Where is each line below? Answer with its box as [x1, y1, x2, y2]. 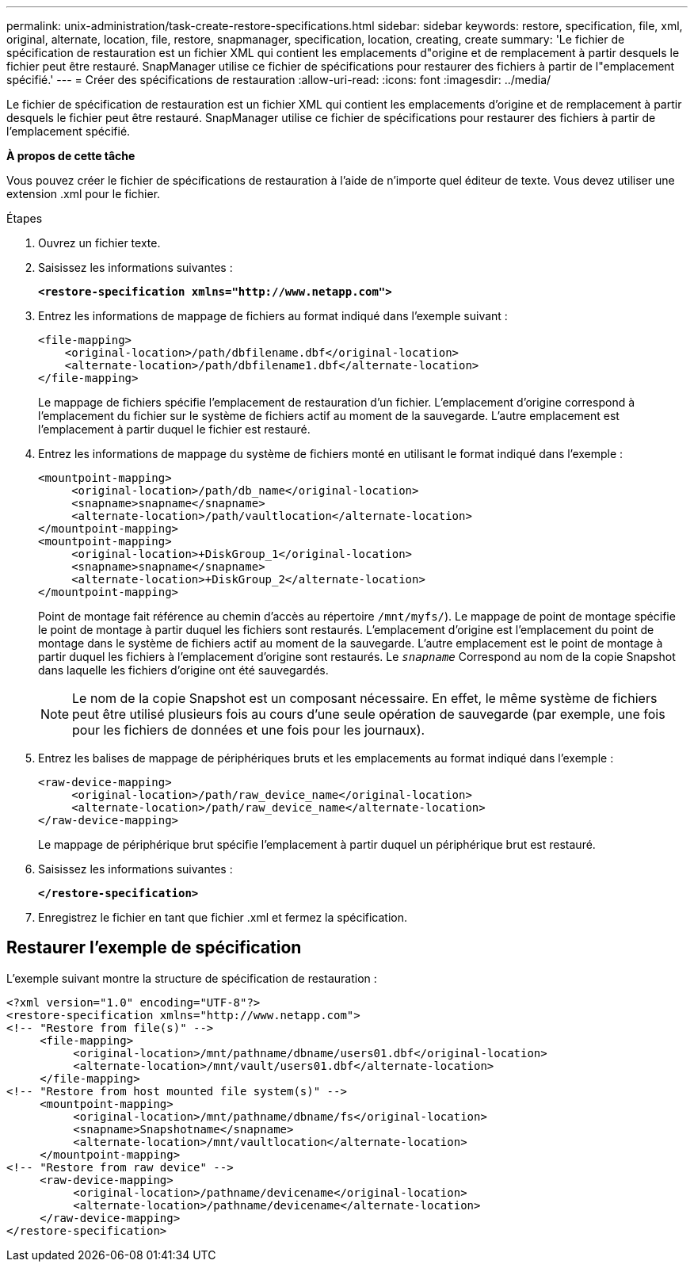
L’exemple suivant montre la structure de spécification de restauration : [6, 971, 377, 985]
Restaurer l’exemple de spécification [6, 938, 302, 958]
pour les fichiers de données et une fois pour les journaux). [72, 722, 425, 738]
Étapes [6, 212, 43, 225]
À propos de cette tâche [6, 149, 135, 162]
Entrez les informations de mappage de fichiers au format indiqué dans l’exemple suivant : [38, 309, 508, 323]
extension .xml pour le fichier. [6, 187, 161, 201]
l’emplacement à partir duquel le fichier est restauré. [38, 422, 311, 436]
